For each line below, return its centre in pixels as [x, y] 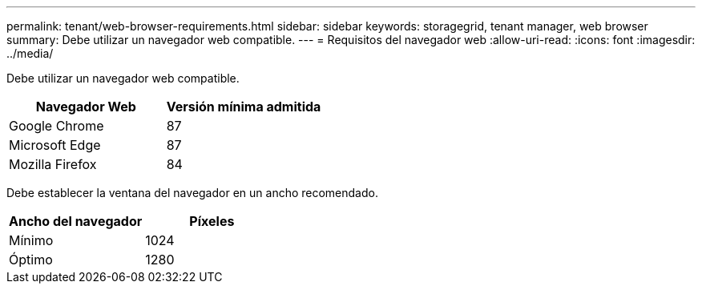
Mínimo [31, 240]
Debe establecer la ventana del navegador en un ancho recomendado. [192, 193]
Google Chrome [56, 126]
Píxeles [212, 221]
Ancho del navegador [76, 221]
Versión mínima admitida [244, 107]
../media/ [30, 53]
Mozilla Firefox [53, 164]
